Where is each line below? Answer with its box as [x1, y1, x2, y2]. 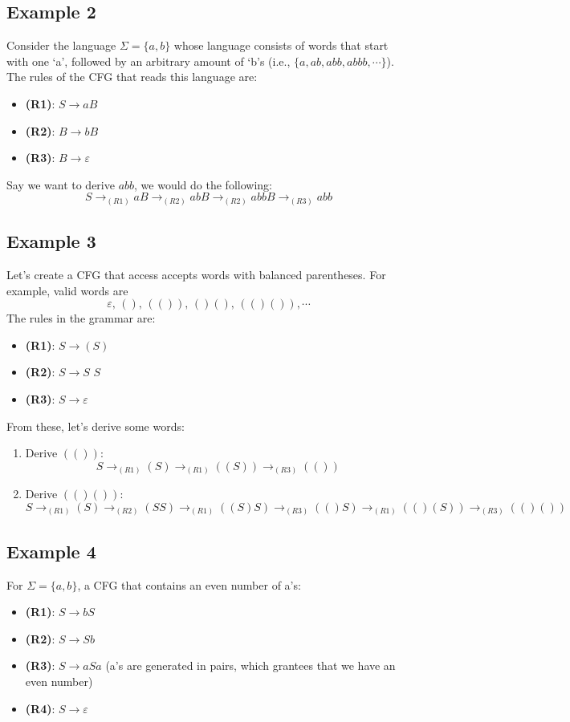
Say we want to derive [6, 176, 115, 193]
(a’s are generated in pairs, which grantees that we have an [105, 657, 396, 674]
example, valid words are [6, 282, 128, 298]
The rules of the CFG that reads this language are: [6, 68, 258, 85]
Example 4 [6, 538, 96, 563]
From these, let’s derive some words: [6, 417, 185, 434]
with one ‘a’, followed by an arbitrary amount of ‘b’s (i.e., [6, 52, 291, 69]
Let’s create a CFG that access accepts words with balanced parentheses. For [6, 266, 386, 283]
